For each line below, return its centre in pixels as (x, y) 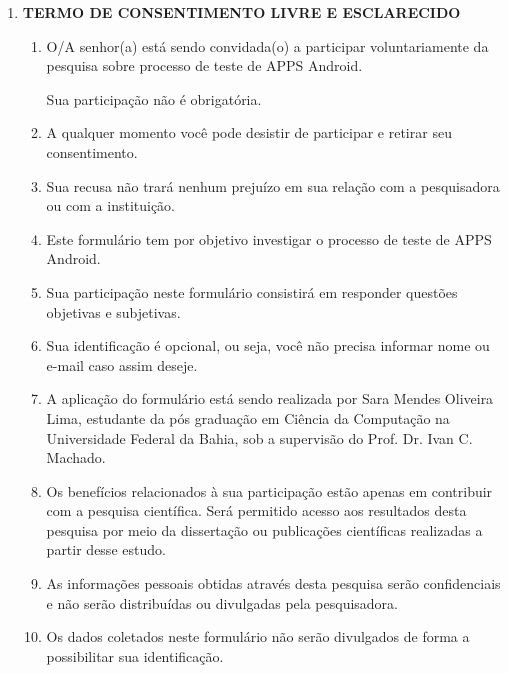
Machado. (76, 457)
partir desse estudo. (106, 549)
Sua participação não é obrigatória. (154, 98)
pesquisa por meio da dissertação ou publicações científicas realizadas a (264, 529)
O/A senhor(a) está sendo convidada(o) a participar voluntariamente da (267, 45)
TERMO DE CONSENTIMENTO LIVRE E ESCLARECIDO (241, 12)
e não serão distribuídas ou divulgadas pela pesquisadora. (222, 602)
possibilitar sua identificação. (135, 655)
